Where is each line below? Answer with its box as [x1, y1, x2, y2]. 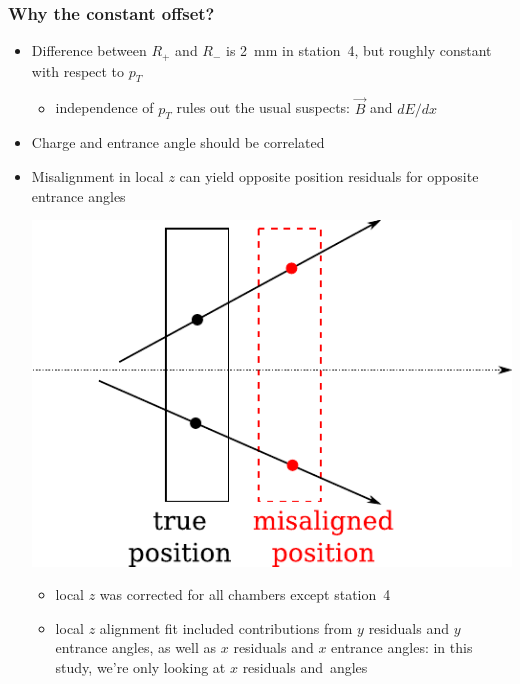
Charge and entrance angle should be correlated [31, 132, 325, 153]
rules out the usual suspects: [176, 97, 350, 118]
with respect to [31, 60, 125, 81]
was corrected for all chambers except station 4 [99, 584, 391, 605]
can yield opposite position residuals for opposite [179, 166, 479, 187]
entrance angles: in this [331, 637, 473, 658]
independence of [55, 97, 154, 118]
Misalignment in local [31, 166, 164, 187]
